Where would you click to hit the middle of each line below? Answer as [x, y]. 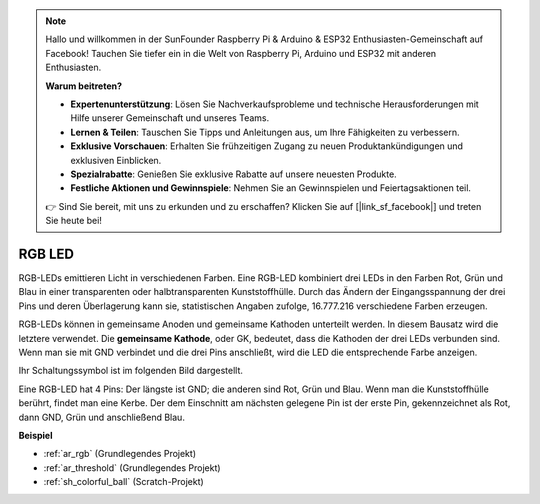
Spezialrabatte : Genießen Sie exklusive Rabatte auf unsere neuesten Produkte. [233, 174]
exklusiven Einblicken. [116, 160]
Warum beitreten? [84, 86]
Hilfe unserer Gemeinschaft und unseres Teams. [170, 118]
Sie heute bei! [73, 221]
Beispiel [35, 435]
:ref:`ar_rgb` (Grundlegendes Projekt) [120, 454]
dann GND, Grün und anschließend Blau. [101, 417]
